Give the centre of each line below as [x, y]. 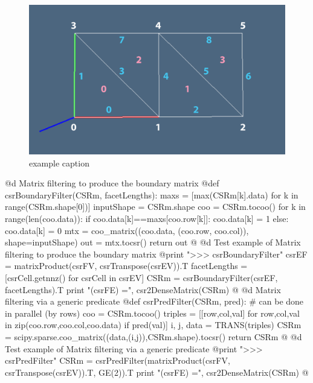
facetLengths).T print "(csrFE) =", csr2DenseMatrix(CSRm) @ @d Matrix [143, 289]
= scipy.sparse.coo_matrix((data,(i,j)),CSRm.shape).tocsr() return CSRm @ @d [153, 336]
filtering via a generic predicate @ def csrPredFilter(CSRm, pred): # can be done [154, 301]
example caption [59, 163]
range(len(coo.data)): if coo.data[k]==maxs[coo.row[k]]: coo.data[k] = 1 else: [147, 218]
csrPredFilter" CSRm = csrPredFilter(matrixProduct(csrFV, [118, 360]
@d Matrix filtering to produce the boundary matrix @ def [112, 183]
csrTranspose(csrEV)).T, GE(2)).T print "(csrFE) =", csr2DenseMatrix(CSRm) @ [157, 372]
